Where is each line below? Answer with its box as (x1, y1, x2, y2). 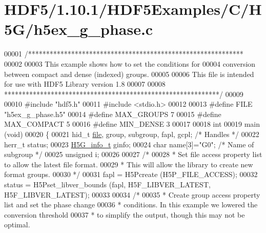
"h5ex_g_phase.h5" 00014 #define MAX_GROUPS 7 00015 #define (4, 108, 221, 119)
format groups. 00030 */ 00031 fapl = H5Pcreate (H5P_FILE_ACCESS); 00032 (4, 169, 258, 180)
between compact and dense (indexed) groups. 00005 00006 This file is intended (4, 68, 254, 79)
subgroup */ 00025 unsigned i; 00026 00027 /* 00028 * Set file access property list (4, 149, 262, 160)
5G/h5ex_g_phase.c (4, 18, 153, 40)
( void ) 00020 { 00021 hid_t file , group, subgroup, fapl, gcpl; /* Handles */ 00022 (4, 129, 259, 140)
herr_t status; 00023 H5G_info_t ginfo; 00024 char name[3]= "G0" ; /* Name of (4, 139, 254, 149)
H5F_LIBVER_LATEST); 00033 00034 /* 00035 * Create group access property (4, 189, 260, 200)
